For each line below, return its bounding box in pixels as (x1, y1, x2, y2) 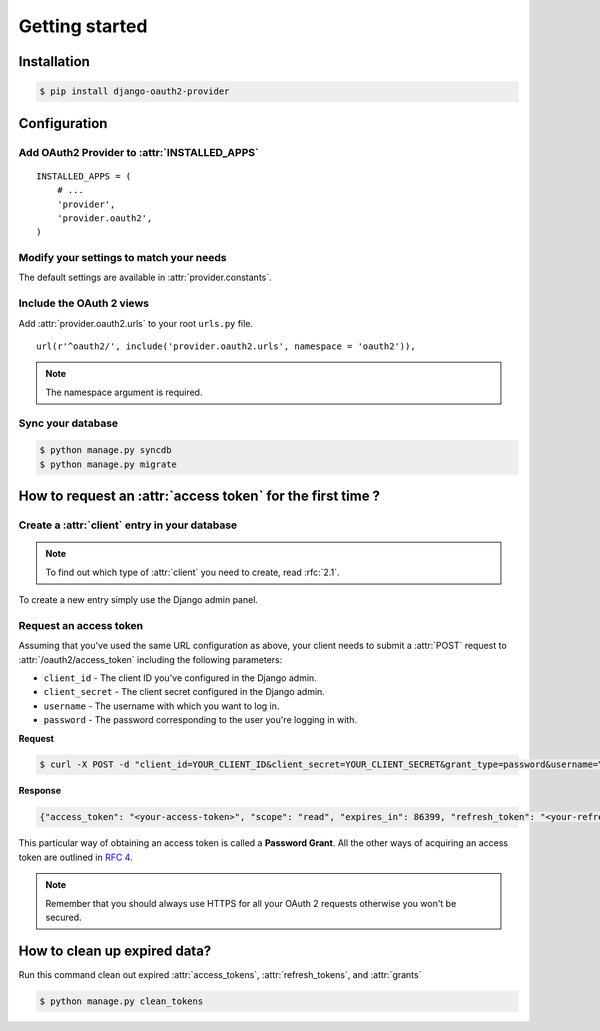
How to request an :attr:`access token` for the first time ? (18, 488, 380, 505)
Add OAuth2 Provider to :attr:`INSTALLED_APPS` (18, 145, 259, 159)
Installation (18, 53, 90, 70)
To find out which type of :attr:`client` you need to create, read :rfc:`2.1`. (45, 566, 340, 578)
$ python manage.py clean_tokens (39, 995, 204, 1007)
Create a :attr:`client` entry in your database (18, 518, 238, 532)
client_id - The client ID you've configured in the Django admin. (43, 671, 317, 684)
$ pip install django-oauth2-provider (39, 86, 230, 97)
